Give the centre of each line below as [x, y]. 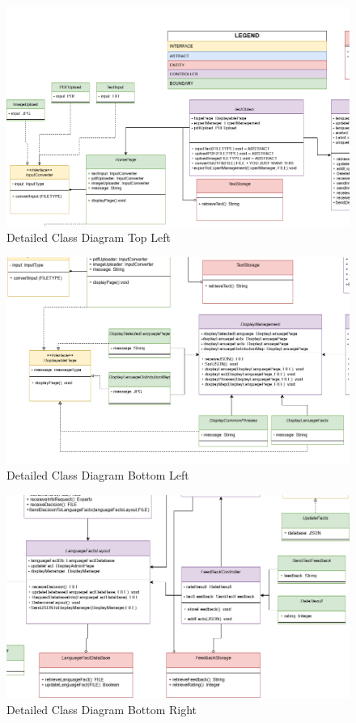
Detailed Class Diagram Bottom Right [102, 709]
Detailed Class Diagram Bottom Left [98, 475]
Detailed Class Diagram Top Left [89, 237]
